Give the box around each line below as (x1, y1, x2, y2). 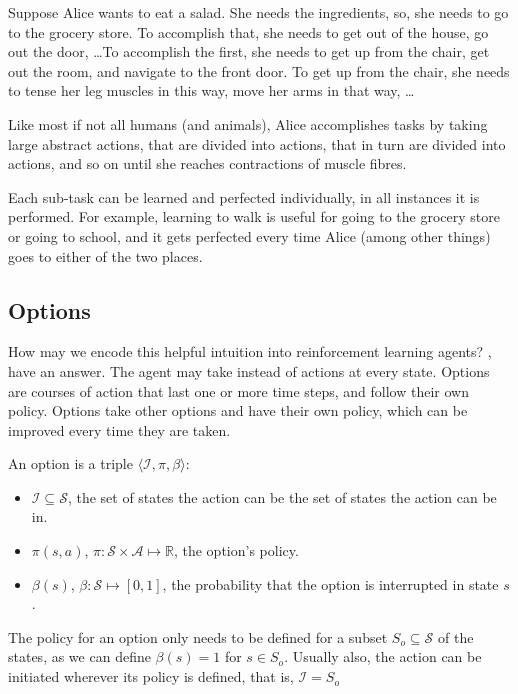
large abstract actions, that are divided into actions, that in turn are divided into (8, 133, 506, 154)
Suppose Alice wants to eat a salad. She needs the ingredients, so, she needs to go (8, 2, 509, 22)
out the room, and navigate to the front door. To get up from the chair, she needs (8, 60, 510, 81)
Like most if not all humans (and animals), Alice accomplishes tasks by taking (8, 113, 488, 134)
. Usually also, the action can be (284, 646, 482, 667)
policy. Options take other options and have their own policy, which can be (8, 400, 468, 421)
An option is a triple (8, 453, 133, 474)
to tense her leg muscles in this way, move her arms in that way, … (8, 80, 415, 101)
